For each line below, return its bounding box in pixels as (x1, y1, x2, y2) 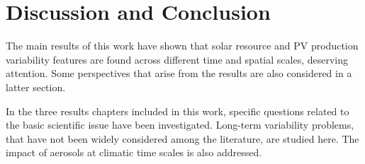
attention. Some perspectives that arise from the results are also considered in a (6, 66, 352, 81)
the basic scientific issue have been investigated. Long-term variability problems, (6, 117, 354, 132)
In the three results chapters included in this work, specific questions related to (6, 103, 349, 118)
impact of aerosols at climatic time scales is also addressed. (6, 145, 262, 160)
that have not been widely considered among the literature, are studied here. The (6, 131, 359, 146)
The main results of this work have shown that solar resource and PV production (6, 38, 359, 53)
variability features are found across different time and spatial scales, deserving (6, 52, 348, 66)
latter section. (6, 79, 66, 94)
